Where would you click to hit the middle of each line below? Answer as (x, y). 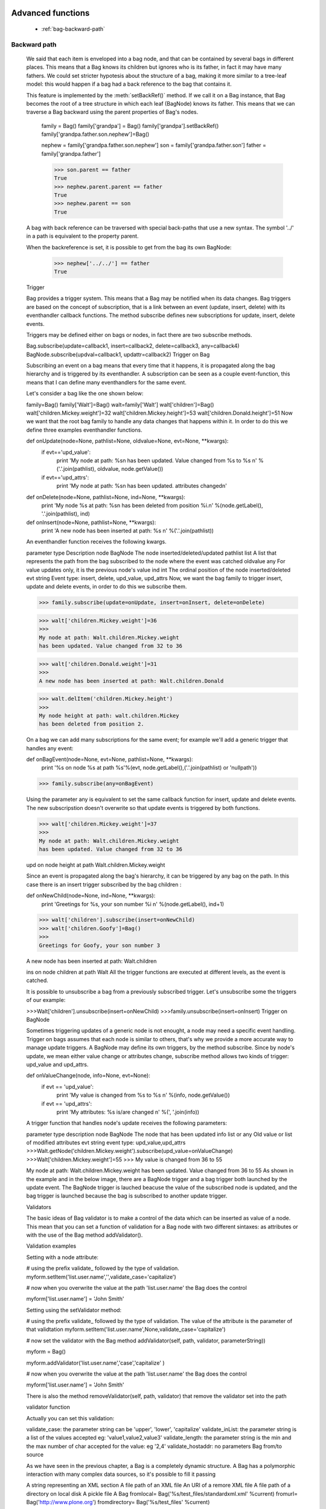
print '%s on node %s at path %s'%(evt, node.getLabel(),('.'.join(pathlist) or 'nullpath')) (149, 768)
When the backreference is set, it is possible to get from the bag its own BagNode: (129, 247)
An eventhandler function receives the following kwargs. (96, 542)
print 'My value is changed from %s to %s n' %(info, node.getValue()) (143, 1095)
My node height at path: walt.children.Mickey (109, 716)
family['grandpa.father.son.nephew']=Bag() (95, 134)
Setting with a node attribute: (62, 1257)
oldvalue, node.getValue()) (130, 469)
